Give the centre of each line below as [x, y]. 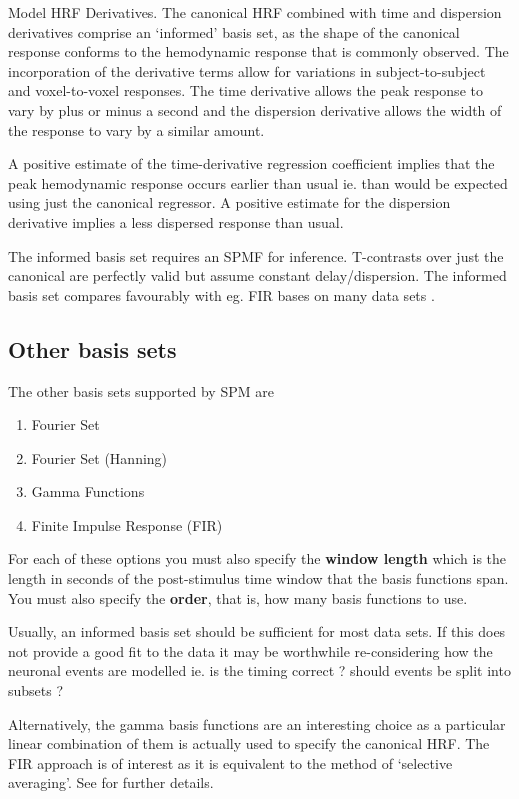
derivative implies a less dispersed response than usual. [176, 221]
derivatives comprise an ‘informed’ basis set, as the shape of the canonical [234, 31]
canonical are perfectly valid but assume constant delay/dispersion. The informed [257, 275]
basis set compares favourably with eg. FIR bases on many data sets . [221, 294]
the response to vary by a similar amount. [136, 129]
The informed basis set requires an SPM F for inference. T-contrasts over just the [256, 255]
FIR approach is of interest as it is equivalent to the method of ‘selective [230, 762]
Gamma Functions [88, 491]
